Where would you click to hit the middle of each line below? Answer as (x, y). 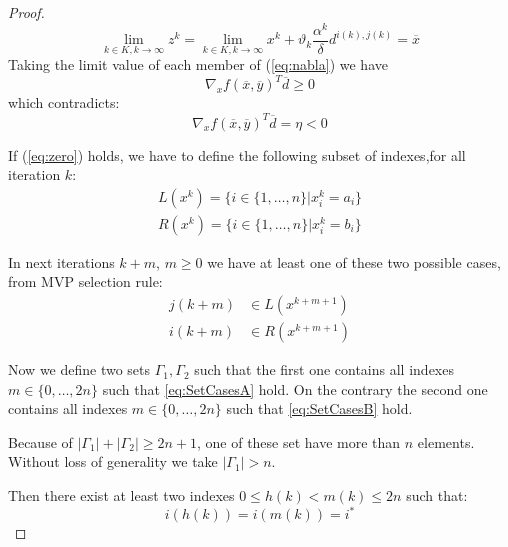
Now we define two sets (79, 369)
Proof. (26, 12)
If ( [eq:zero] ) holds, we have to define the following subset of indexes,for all (237, 154)
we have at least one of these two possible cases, (354, 261)
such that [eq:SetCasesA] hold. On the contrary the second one (295, 388)
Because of (40, 441)
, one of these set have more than (298, 441)
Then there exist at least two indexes (121, 495)
